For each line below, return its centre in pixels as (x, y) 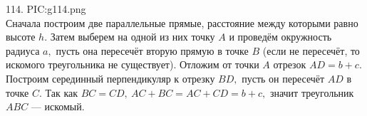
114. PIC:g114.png (46, 9)
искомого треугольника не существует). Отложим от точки (133, 64)
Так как (62, 92)
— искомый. (58, 106)
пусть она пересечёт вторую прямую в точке (152, 50)
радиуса (23, 50)
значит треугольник (312, 92)
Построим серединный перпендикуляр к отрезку (110, 78)
